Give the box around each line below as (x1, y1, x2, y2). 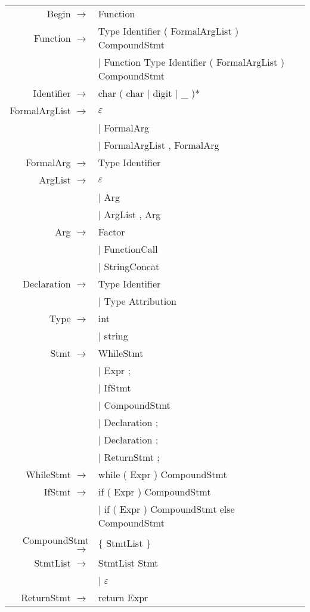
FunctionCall (104, 242, 158, 256)
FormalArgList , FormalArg (104, 138, 219, 152)
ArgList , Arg (104, 207, 161, 221)
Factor (98, 225, 125, 238)
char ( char (98, 86, 144, 100)
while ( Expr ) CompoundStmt (98, 467, 227, 481)
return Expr (98, 590, 148, 604)
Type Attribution (104, 294, 177, 308)
